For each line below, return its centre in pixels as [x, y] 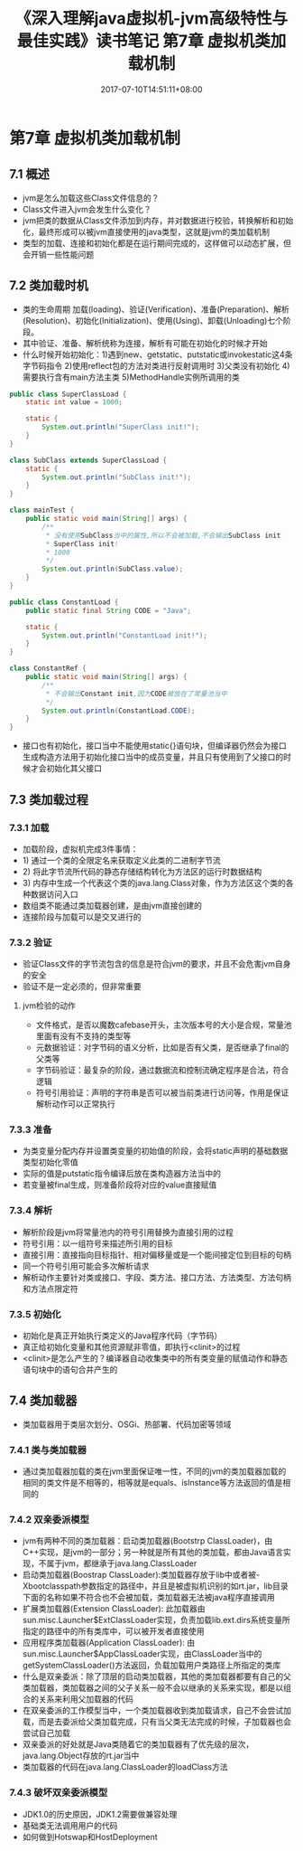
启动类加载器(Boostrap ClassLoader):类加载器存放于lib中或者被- [141, 1575]
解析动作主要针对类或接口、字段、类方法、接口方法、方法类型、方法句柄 [156, 1277]
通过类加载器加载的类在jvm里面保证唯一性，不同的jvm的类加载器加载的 [154, 1471]
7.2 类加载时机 [49, 286]
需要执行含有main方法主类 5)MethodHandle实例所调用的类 [131, 377]
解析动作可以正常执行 [75, 1104]
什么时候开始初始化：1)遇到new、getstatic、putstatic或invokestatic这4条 [157, 354]
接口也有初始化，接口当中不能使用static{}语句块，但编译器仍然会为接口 [154, 746]
